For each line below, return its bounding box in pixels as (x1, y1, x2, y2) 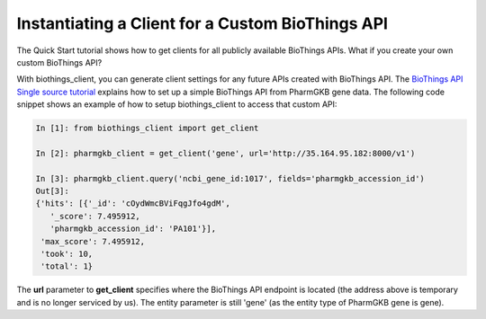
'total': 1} (40, 261, 94, 271)
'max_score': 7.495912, (40, 236, 146, 246)
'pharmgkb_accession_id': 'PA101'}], (49, 224, 216, 234)
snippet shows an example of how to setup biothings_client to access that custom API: (16, 99, 337, 110)
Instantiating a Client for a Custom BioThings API (16, 13, 389, 33)
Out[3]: (35, 186, 69, 197)
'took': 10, (40, 249, 94, 259)
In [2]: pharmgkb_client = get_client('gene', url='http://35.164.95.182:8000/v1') (35, 148, 416, 158)
